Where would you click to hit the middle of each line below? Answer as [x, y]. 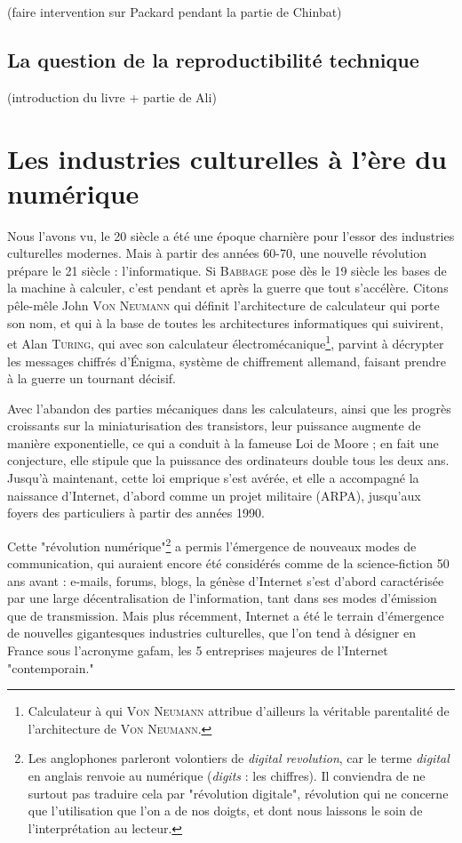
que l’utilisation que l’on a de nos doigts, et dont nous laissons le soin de [225, 811]
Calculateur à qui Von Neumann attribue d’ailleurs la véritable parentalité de [239, 711]
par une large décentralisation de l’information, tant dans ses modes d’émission [222, 598]
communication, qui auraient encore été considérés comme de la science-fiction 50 [228, 563]
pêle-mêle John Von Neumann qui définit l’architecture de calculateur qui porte [223, 305]
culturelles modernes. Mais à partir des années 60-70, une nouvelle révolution [217, 253]
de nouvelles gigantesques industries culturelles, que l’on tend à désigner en [211, 633]
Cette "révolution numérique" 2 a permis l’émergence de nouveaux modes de [212, 544]
